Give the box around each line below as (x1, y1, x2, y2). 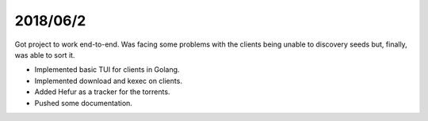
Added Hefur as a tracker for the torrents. (34, 87, 170, 96)
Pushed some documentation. (34, 98, 132, 108)
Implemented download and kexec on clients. (34, 76, 182, 85)
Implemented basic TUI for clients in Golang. (34, 65, 180, 74)
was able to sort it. (14, 50, 75, 59)
